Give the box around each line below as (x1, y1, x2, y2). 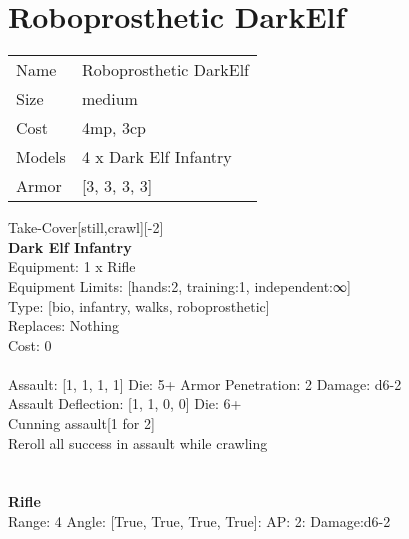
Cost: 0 (8, 334, 52, 355)
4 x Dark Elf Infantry (81, 145, 232, 169)
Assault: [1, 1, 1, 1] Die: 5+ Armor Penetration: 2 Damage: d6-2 (8, 373, 402, 394)
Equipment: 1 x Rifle (8, 256, 136, 277)
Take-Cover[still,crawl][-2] (8, 217, 164, 238)
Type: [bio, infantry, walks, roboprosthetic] (8, 295, 270, 316)
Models (16, 145, 66, 169)
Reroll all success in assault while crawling (8, 432, 268, 453)
